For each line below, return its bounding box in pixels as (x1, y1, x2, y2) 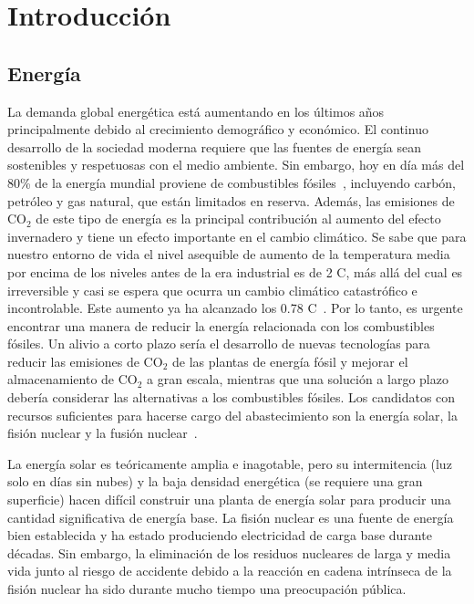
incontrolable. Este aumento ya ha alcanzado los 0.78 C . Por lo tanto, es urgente (7, 298, 463, 318)
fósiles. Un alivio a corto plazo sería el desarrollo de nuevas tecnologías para (7, 334, 430, 353)
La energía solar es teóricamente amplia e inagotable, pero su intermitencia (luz (7, 453, 452, 473)
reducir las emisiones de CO (7, 351, 163, 370)
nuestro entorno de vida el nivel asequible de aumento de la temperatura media (7, 245, 450, 264)
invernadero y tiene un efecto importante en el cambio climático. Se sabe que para (7, 226, 467, 245)
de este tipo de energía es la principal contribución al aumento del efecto (36, 209, 441, 228)
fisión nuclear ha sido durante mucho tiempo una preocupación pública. (7, 579, 407, 599)
